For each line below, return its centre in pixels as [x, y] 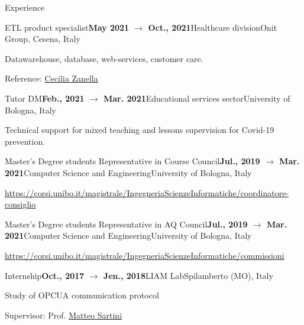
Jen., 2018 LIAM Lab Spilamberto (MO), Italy [188, 275]
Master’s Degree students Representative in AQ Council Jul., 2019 [126, 224]
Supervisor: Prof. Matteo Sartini [64, 315]
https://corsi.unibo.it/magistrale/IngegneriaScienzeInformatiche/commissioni [145, 255]
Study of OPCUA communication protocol [82, 295]
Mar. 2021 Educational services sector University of [197, 98]
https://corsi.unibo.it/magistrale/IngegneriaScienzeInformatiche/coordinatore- [147, 192]
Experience [25, 7]
